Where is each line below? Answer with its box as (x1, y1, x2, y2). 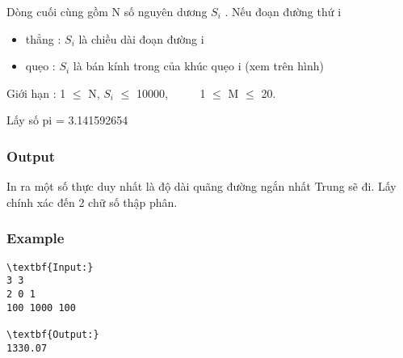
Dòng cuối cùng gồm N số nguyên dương (6, 3, 208, 19)
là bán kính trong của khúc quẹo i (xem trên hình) (73, 57, 324, 74)
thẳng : (25, 30, 61, 47)
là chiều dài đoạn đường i (78, 30, 204, 47)
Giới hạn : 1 (6, 84, 66, 101)
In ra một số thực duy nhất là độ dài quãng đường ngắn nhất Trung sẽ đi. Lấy (6, 178, 397, 195)
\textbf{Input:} (6, 261, 94, 273)
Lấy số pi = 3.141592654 (6, 112, 128, 128)
